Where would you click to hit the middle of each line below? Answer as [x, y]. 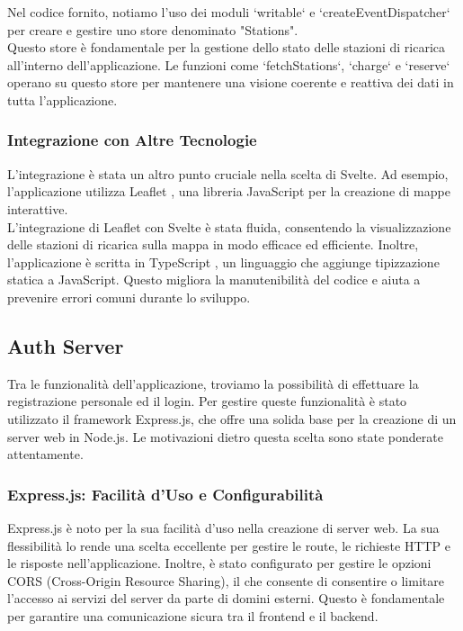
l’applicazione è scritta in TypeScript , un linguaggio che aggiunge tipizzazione [223, 261]
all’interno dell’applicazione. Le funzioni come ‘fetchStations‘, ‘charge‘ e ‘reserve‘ [229, 64]
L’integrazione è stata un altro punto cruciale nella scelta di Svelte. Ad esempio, [228, 173]
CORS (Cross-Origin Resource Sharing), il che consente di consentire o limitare [226, 580]
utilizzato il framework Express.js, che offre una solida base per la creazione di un [232, 418]
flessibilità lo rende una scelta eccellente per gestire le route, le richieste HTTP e [229, 545]
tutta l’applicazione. [62, 99]
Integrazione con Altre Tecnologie [132, 140]
